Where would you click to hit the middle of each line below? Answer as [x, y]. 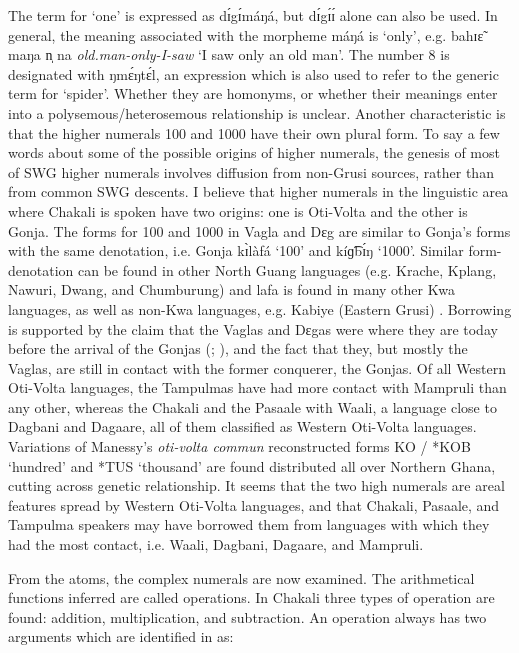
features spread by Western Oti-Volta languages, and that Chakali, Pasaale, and [254, 504]
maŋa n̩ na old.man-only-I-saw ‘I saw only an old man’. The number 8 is [229, 54]
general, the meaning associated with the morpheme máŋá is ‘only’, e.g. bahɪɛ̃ [246, 34]
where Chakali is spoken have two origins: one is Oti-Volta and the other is [238, 210]
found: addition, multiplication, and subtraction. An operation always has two [247, 616]
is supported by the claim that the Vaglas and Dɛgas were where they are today [253, 328]
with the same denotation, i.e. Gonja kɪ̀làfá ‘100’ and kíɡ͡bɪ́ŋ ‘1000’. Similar [236, 250]
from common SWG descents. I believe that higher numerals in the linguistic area [258, 191]
